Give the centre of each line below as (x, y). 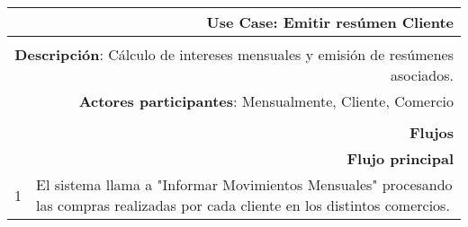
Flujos (432, 132)
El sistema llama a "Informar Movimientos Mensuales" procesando (244, 184)
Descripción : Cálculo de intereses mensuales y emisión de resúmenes (234, 54)
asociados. (422, 75)
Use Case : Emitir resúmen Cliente (330, 22)
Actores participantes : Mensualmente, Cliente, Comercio (266, 101)
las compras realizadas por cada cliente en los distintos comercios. (243, 205)
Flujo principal (400, 158)
